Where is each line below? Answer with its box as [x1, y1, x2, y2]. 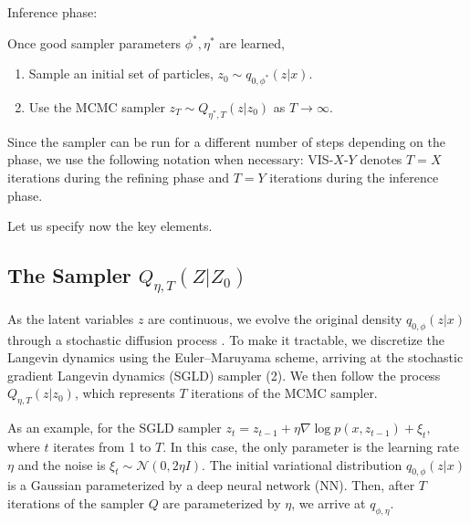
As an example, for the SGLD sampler [7, 418, 222, 437]
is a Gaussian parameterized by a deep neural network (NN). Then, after [7, 476, 415, 495]
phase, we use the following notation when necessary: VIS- [7, 150, 334, 169]
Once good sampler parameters [7, 33, 182, 52]
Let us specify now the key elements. [7, 216, 213, 235]
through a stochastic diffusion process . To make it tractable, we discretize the [7, 329, 444, 349]
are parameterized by [162, 493, 281, 512]
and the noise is [17, 455, 106, 474]
